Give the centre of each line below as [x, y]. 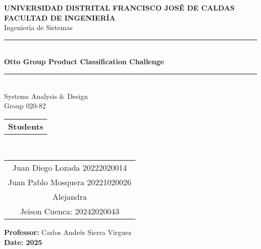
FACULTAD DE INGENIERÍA [60, 17]
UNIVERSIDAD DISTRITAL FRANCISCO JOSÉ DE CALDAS [119, 8]
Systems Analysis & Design [46, 96]
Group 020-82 [25, 106]
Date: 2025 [23, 242]
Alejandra [70, 197]
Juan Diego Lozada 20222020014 [70, 168]
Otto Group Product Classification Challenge [84, 61]
